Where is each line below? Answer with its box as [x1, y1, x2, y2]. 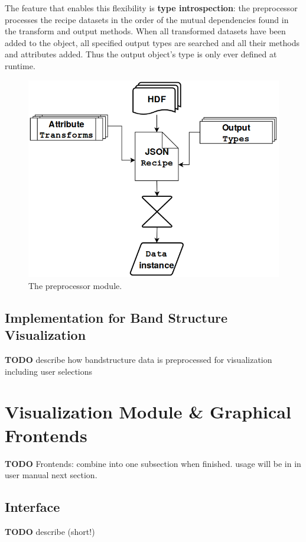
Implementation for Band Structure [5, 308, 228, 326]
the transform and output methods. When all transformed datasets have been [5, 25, 286, 37]
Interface [5, 498, 60, 516]
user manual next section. [5, 469, 97, 481]
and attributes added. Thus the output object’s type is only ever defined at [5, 48, 277, 60]
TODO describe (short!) [5, 525, 95, 537]
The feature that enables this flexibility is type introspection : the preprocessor [5, 2, 298, 14]
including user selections [5, 365, 93, 377]
